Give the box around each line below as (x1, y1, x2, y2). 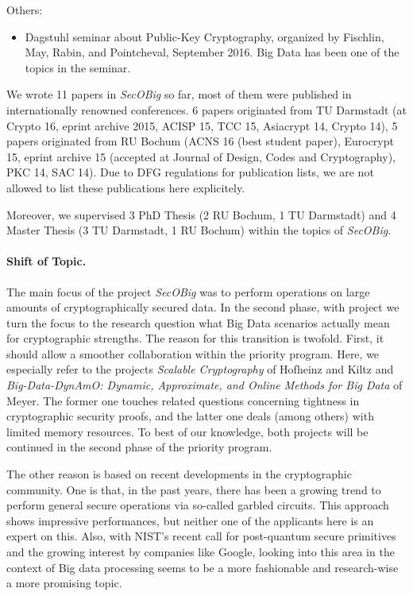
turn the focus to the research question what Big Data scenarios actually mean (6, 314, 390, 331)
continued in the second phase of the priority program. (6, 439, 272, 455)
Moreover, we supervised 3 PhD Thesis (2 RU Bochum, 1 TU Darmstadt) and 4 (6, 206, 396, 223)
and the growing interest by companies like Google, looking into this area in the (6, 544, 395, 560)
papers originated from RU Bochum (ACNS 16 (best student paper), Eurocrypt (6, 133, 394, 149)
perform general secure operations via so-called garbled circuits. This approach (6, 497, 389, 513)
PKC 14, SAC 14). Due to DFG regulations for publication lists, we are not (6, 164, 374, 180)
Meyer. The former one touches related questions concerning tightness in (6, 392, 360, 408)
